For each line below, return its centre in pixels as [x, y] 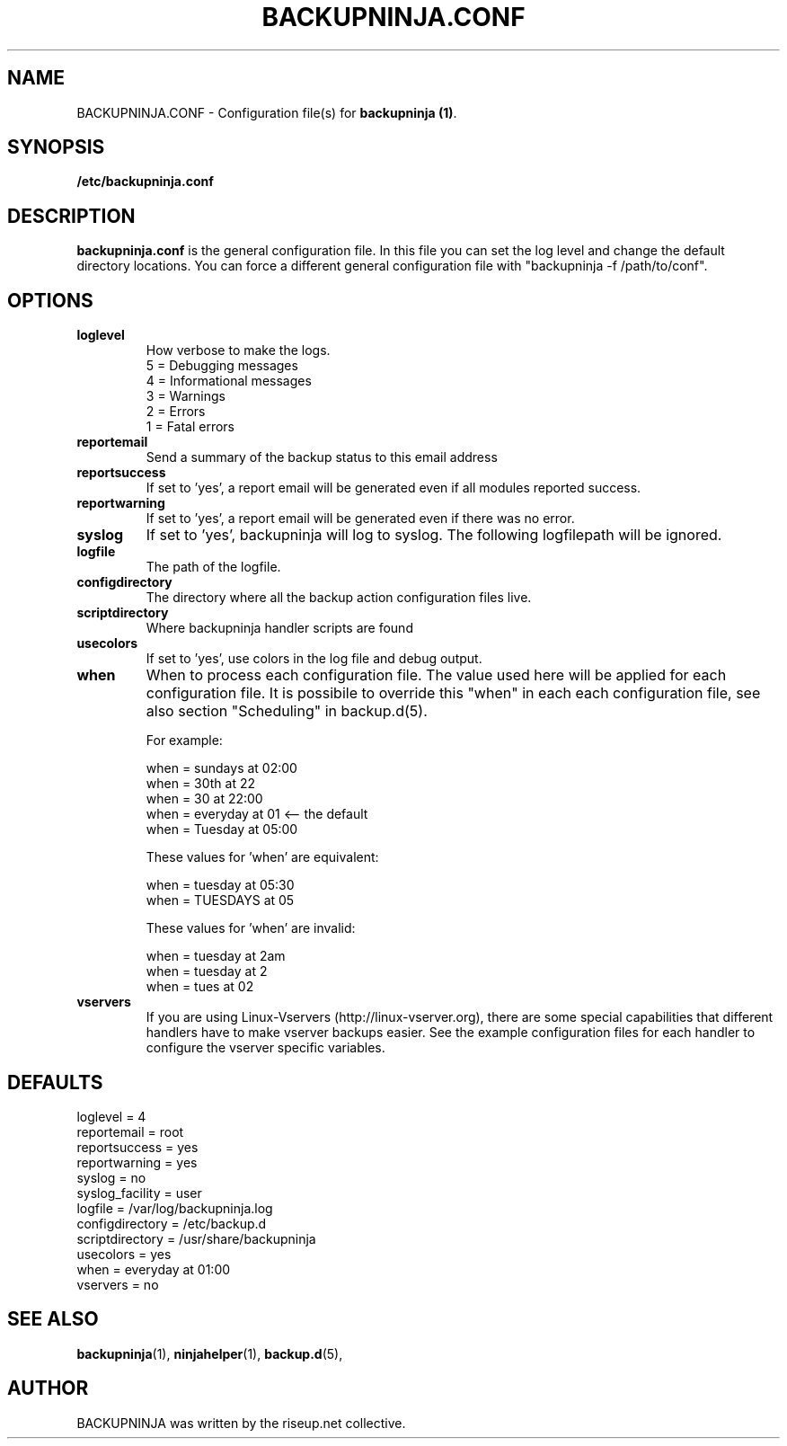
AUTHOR [48, 1388]
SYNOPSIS [56, 147]
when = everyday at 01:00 [154, 1269]
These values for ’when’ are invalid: [251, 928]
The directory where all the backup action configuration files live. [339, 598]
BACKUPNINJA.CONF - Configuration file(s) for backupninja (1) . [267, 112]
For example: [184, 741]
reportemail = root [130, 1131]
